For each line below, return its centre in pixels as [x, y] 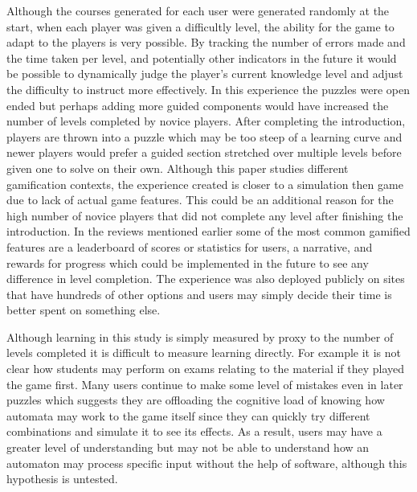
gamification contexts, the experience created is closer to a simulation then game [205, 184]
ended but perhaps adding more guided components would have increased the [198, 105]
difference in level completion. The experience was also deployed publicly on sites [206, 279]
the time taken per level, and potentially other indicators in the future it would [202, 57]
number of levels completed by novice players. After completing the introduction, [206, 121]
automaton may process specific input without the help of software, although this [207, 463]
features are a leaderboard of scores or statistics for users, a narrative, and [190, 246]
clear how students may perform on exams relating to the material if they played [206, 369]
